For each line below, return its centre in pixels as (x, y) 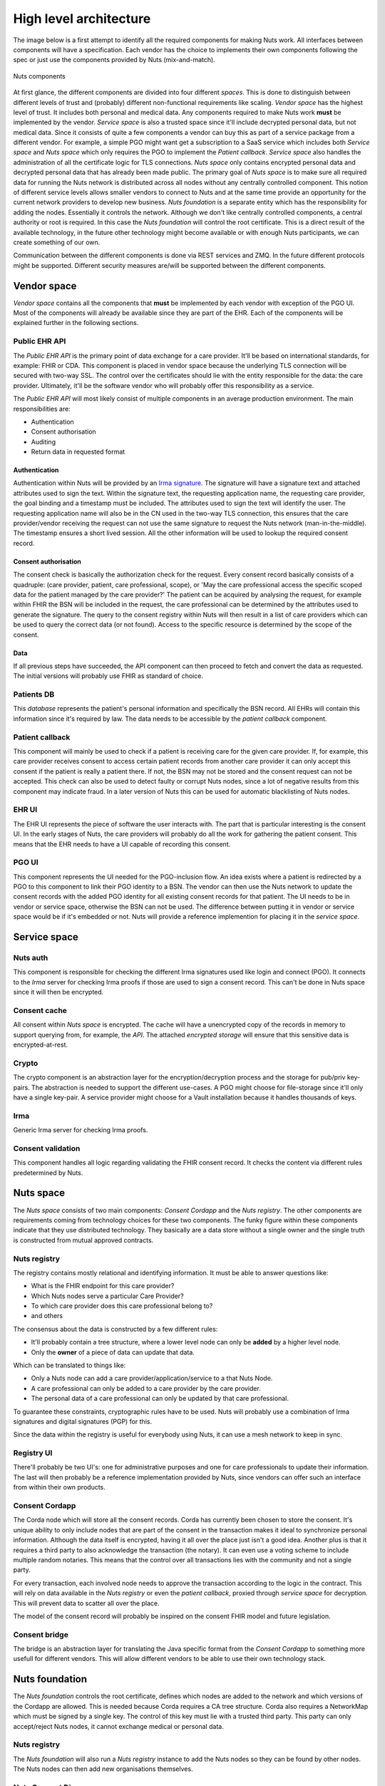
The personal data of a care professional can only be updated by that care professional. (160, 1398)
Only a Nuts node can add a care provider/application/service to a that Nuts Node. (152, 1378)
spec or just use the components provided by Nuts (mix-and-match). (114, 60)
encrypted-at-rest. (40, 1045)
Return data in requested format (78, 452)
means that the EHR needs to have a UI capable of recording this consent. (122, 844)
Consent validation (47, 1148)
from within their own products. (60, 1487)
